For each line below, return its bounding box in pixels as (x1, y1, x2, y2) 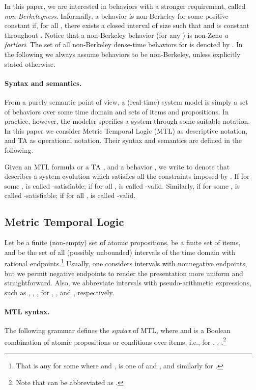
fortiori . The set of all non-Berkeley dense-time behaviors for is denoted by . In (4, 39, 243, 50)
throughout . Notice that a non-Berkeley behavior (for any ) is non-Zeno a (4, 29, 228, 40)
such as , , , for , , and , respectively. (4, 287, 114, 297)
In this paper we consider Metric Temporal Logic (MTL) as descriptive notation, (4, 125, 248, 136)
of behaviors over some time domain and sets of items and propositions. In (4, 106, 229, 116)
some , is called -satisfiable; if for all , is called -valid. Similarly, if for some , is (4, 180, 240, 191)
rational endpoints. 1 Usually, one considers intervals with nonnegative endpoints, (4, 257, 247, 268)
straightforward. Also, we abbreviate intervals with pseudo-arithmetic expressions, (4, 278, 252, 288)
